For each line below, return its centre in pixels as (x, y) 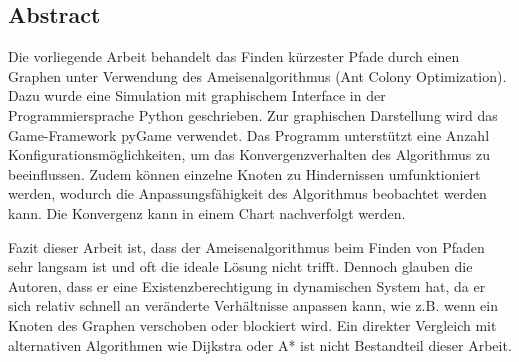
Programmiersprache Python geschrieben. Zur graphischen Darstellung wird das (253, 114)
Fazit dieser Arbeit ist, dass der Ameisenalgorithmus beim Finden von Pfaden (246, 246)
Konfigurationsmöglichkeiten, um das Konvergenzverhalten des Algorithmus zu (249, 154)
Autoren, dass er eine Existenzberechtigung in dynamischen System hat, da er (247, 285)
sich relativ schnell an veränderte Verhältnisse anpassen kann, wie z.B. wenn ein (253, 305)
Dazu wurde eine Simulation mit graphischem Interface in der (197, 95)
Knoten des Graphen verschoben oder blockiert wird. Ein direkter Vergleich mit (252, 324)
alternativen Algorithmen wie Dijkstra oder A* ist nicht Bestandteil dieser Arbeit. (260, 344)
